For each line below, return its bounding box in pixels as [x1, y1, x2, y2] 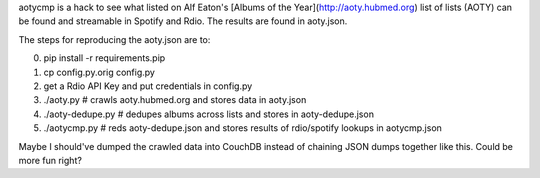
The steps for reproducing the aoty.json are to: [18, 33, 211, 45]
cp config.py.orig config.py [43, 66, 155, 78]
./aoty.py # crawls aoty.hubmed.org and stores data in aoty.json [43, 94, 307, 106]
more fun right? [18, 154, 82, 166]
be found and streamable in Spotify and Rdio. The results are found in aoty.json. [18, 15, 348, 27]
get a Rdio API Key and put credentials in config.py [43, 80, 253, 92]
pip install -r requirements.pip [43, 52, 166, 64]
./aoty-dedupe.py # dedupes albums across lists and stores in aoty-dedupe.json [43, 108, 375, 120]
